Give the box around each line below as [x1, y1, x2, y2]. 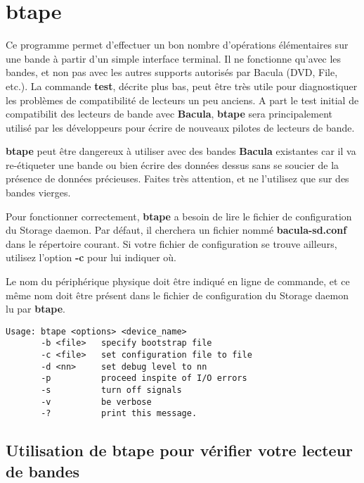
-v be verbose [41, 396, 152, 407]
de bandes [6, 460, 80, 482]
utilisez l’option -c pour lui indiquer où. [6, 250, 176, 265]
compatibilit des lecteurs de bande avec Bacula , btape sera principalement [6, 106, 333, 121]
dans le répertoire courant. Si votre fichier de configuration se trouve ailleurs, [6, 236, 337, 251]
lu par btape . [6, 301, 65, 316]
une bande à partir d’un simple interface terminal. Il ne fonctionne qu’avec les [6, 51, 342, 65]
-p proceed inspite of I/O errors [41, 373, 247, 384]
